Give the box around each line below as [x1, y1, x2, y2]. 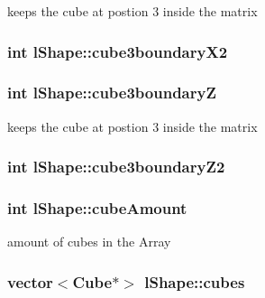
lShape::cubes [144, 270, 245, 293]
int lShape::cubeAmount [7, 197, 187, 219]
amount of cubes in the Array [7, 232, 171, 251]
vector [7, 270, 53, 293]
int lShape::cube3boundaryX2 [7, 40, 228, 62]
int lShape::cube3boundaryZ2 [7, 155, 225, 178]
